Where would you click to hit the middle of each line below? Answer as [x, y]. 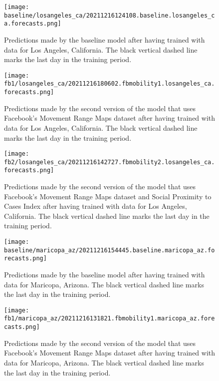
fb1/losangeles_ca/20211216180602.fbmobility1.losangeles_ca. [109, 84]
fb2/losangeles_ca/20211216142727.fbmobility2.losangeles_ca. [109, 162]
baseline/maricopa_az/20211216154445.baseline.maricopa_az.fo [109, 250]
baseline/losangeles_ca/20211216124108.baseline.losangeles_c [109, 15]
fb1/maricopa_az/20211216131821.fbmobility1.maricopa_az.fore [109, 319]
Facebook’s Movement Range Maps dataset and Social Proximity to [108, 196]
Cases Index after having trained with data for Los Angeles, [96, 206]
